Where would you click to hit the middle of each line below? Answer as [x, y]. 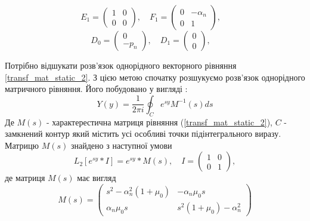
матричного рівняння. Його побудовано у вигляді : [96, 89]
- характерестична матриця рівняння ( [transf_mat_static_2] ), [159, 122]
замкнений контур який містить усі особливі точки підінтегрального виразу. [143, 133]
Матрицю [22, 145]
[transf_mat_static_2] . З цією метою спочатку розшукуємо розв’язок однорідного [155, 77]
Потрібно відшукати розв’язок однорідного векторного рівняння [121, 65]
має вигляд [97, 178]
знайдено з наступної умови [122, 145]
